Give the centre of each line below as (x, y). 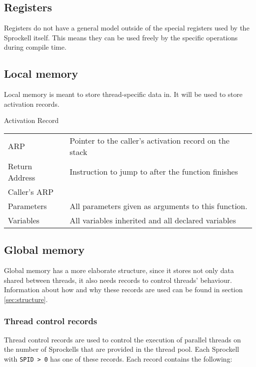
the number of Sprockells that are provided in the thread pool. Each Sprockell (122, 349)
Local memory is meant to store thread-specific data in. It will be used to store (123, 94)
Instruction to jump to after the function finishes (154, 172)
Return (20, 166)
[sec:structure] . (26, 299)
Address (22, 177)
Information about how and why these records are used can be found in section (124, 290)
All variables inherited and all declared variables (153, 220)
